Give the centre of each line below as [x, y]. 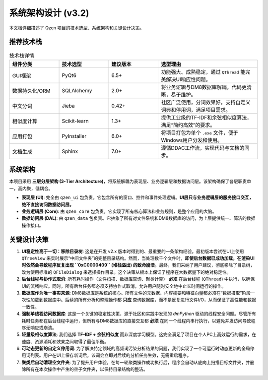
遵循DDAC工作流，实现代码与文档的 [203, 148]
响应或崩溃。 [43, 327]
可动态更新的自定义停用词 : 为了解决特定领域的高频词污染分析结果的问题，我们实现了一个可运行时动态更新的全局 [136, 348]
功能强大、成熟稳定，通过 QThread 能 [203, 72]
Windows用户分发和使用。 [192, 140]
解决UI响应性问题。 [188, 79]
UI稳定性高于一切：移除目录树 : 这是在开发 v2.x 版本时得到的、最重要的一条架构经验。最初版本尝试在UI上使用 [133, 251]
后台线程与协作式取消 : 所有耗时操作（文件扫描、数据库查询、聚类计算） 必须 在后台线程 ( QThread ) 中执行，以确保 [138, 279]
